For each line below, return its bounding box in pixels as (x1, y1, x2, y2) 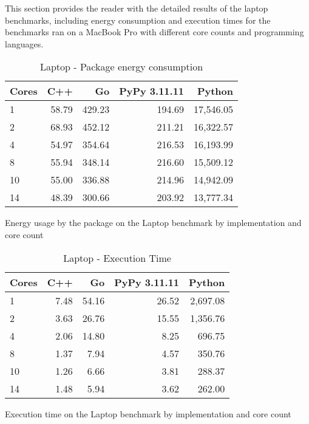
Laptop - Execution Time (63, 250, 171, 265)
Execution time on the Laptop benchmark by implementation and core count (5, 407, 291, 420)
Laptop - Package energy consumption (39, 60, 203, 74)
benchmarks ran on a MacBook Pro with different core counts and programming (5, 26, 304, 38)
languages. (5, 37, 44, 50)
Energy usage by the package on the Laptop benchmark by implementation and (5, 216, 302, 229)
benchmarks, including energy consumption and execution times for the (5, 13, 271, 26)
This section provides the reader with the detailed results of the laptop (5, 2, 268, 14)
